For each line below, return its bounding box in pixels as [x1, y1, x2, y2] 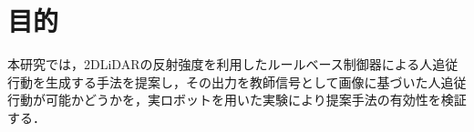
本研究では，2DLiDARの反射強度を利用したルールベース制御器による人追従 [7, 55, 459, 74]
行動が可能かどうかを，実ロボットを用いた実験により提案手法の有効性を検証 [7, 90, 467, 109]
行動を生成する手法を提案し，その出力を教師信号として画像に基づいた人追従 [7, 72, 467, 91]
